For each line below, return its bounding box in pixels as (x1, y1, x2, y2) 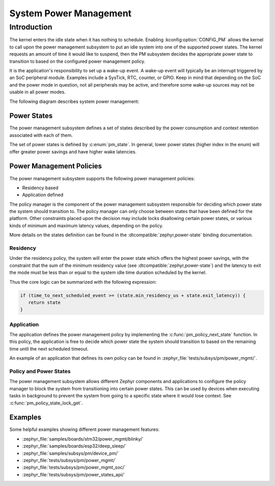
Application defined (22, 192, 64, 198)
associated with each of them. (9, 132, 73, 138)
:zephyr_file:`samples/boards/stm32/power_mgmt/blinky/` (22, 436, 144, 442)
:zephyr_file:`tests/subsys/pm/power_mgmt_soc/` (22, 464, 126, 471)
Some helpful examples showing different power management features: (9, 426, 160, 433)
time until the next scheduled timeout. (9, 345, 89, 352)
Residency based (22, 184, 59, 191)
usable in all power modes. (9, 89, 66, 95)
